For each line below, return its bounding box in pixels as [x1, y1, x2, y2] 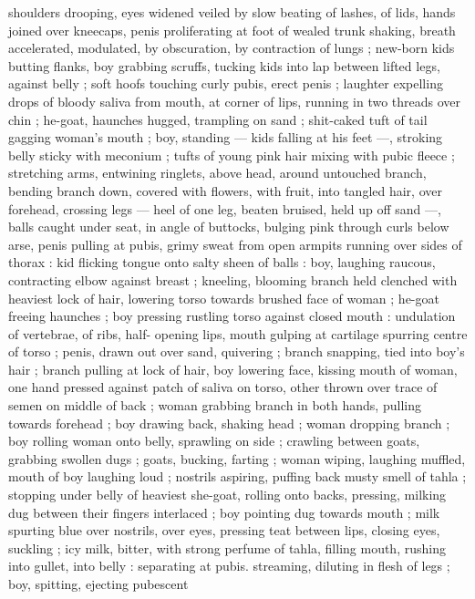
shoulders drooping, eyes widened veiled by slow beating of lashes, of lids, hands [8, 3, 456, 21]
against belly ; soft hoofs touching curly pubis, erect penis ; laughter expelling [8, 74, 443, 93]
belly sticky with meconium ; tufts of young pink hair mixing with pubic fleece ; [8, 145, 455, 164]
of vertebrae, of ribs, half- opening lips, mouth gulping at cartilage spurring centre [8, 324, 468, 343]
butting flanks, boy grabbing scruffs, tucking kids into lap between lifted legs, [8, 56, 440, 75]
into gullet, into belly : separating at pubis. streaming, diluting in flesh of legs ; [8, 556, 450, 575]
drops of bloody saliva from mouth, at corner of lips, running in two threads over [8, 91, 461, 110]
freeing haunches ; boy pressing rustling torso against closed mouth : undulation [8, 306, 456, 325]
